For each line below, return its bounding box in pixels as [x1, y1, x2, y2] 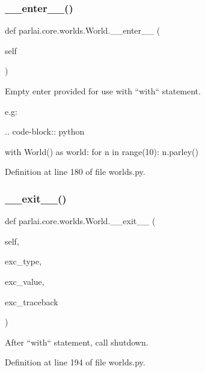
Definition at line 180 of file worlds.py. [5, 165, 145, 178]
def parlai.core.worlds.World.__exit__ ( [5, 215, 156, 227]
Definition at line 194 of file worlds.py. [5, 356, 145, 368]
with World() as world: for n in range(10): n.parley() [5, 145, 198, 157]
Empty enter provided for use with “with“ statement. [5, 85, 201, 97]
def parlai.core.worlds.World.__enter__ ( [5, 24, 161, 37]
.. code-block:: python [5, 125, 85, 138]
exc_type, [5, 255, 42, 267]
